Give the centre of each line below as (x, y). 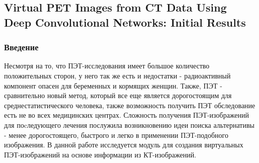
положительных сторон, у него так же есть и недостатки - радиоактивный (117, 75)
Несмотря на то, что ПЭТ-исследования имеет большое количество (107, 66)
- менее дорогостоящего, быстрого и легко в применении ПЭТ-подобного (116, 135)
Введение (21, 47)
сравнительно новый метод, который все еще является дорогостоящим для (118, 95)
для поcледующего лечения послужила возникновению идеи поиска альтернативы (129, 125)
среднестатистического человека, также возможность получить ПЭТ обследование (130, 105)
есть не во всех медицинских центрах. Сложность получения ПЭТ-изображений (127, 115)
